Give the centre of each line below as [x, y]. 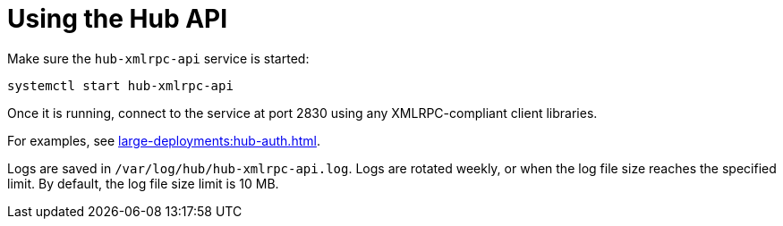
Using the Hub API [118, 19]
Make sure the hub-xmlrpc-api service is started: [158, 58]
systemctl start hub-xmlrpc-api [120, 85]
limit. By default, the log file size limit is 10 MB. [143, 183]
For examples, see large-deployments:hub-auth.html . [164, 140]
